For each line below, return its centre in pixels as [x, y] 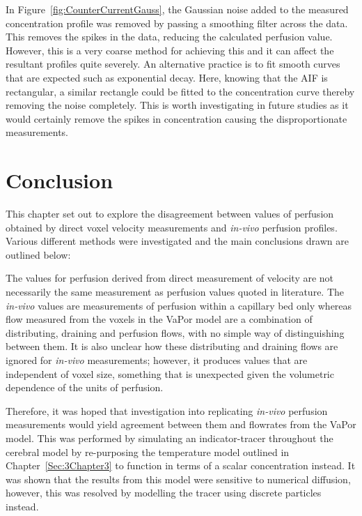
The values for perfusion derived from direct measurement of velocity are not [170, 278]
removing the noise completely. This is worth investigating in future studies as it [177, 105]
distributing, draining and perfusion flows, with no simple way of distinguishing [175, 332]
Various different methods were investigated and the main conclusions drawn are [177, 241]
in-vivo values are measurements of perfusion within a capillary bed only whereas [179, 305]
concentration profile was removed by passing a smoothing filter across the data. [177, 23]
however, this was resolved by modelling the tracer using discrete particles [164, 493]
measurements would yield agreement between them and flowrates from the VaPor [181, 424]
